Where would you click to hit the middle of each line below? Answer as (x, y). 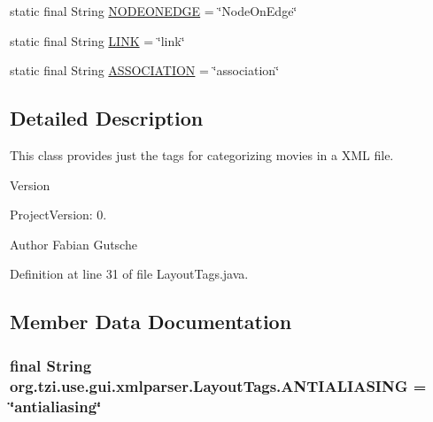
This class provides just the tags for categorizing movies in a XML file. (202, 154)
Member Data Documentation (151, 322)
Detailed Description (107, 118)
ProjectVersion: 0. (58, 215)
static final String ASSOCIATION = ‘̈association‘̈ (145, 70)
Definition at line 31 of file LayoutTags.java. (129, 274)
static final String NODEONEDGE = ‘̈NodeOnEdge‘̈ (154, 11)
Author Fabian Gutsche (73, 244)
